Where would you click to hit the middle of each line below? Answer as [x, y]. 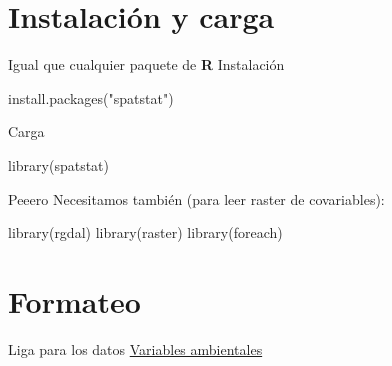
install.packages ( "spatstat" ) [91, 97]
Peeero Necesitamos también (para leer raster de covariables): [196, 198]
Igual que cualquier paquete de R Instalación [146, 64]
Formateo [74, 300]
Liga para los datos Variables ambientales [135, 348]
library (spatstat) [58, 164]
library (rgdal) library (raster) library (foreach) [145, 232]
